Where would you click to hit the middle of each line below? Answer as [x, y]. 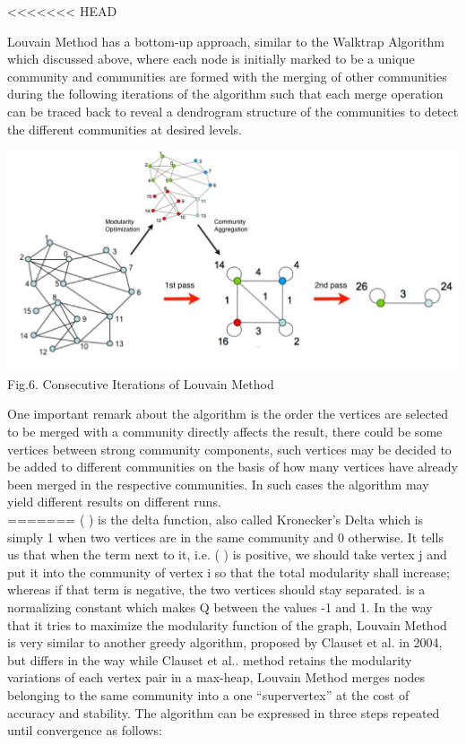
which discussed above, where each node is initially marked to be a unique [211, 59]
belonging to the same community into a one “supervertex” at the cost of [208, 694]
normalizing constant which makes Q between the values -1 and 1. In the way [220, 606]
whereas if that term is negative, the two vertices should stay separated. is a [216, 589]
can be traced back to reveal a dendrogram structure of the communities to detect [233, 111]
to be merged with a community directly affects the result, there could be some [225, 432]
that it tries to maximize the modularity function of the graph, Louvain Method [227, 624]
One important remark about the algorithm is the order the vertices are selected [228, 414]
